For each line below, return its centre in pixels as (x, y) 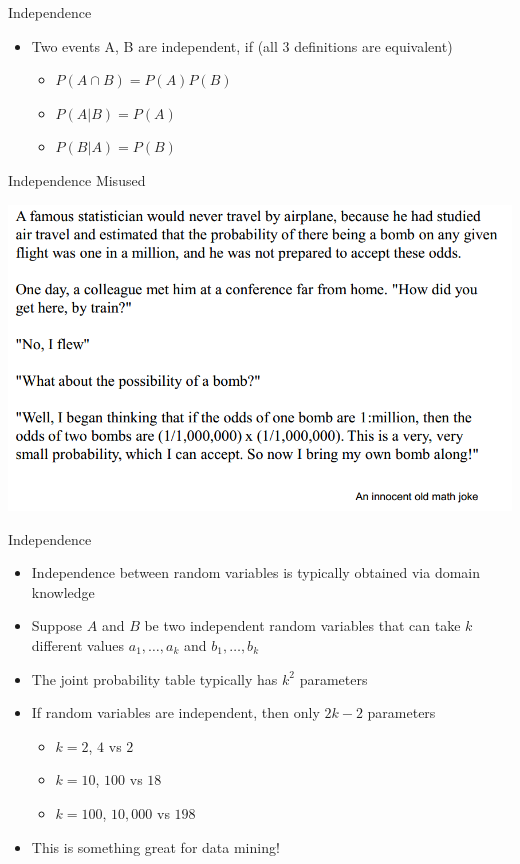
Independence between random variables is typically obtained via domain (256, 572)
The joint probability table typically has (154, 678)
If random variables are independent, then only (175, 712)
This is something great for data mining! (155, 846)
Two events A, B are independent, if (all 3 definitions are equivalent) (242, 45)
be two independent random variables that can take (302, 625)
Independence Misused (77, 179)
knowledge (63, 591)
